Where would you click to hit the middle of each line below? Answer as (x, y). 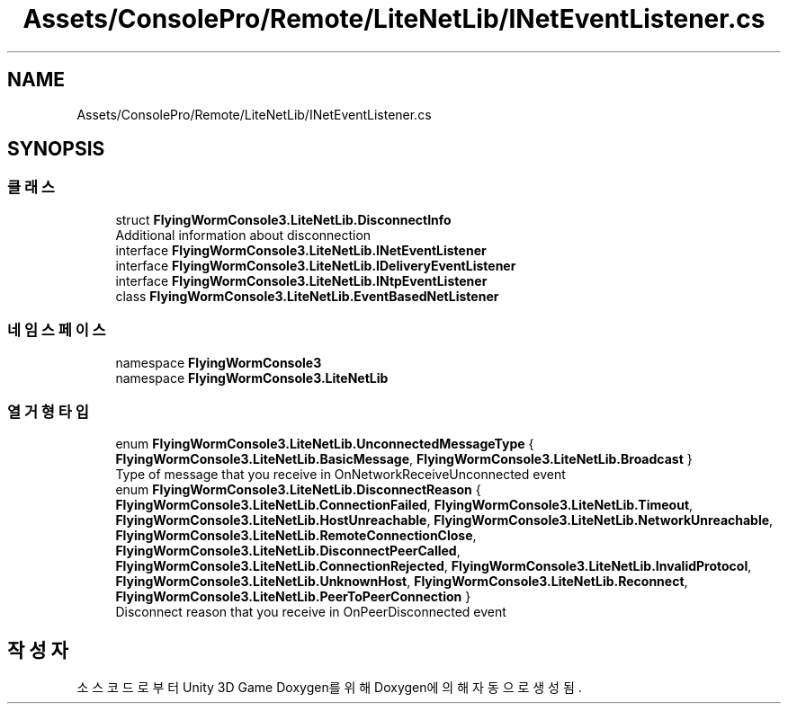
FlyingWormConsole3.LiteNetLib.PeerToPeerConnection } (293, 597)
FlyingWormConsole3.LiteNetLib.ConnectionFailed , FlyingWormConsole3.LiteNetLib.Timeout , (404, 505)
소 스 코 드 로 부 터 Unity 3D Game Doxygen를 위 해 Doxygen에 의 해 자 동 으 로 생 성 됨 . (329, 688)
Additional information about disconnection (243, 235)
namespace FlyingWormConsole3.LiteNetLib (252, 378)
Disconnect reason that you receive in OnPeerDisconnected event (311, 612)
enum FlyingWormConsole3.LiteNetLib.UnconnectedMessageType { (325, 444)
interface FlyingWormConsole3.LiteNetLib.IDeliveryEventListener (316, 265)
